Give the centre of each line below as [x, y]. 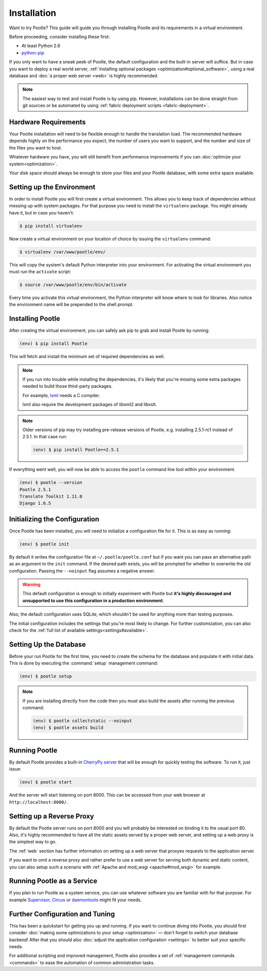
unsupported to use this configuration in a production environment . [93, 600]
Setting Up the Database [47, 644]
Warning [31, 585]
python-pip [33, 52]
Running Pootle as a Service [53, 881]
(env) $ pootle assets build [68, 728]
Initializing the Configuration [54, 519]
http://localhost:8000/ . [39, 802]
